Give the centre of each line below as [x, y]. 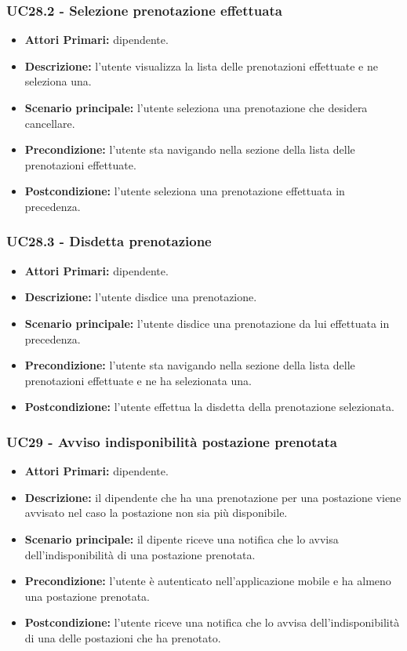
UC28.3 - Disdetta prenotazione [109, 241]
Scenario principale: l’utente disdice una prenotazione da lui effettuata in [207, 323]
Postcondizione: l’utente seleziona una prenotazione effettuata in [185, 191]
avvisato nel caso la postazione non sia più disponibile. [156, 513]
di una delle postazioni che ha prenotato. [123, 637]
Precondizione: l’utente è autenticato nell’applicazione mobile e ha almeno [208, 581]
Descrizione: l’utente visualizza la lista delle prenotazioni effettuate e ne [201, 65]
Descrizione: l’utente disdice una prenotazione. [141, 297]
